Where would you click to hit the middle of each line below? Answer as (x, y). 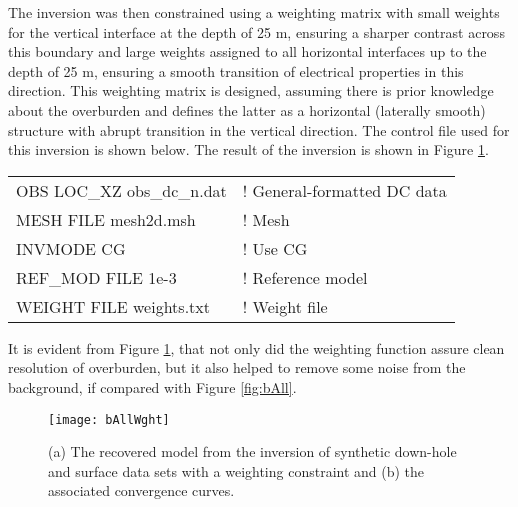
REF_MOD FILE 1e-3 (96, 277)
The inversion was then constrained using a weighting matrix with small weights (254, 12)
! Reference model (305, 277)
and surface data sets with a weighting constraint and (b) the (236, 470)
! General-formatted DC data (344, 190)
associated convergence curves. (141, 490)
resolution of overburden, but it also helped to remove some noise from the (237, 367)
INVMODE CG (71, 248)
